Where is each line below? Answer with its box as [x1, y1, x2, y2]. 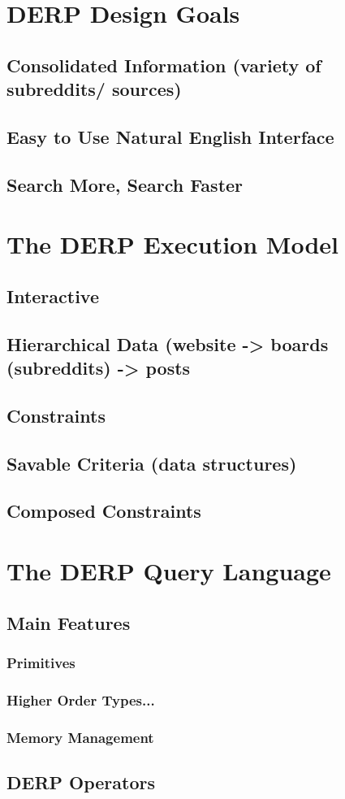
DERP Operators [6, 769, 156, 794]
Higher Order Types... [6, 689, 155, 710]
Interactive [6, 283, 100, 308]
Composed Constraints [6, 498, 201, 523]
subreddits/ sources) [6, 76, 182, 102]
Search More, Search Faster [6, 172, 244, 197]
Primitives [6, 652, 75, 672]
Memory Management [6, 727, 154, 747]
